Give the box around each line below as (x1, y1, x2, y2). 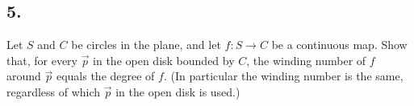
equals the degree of (56, 67, 155, 84)
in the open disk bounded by (93, 51, 235, 68)
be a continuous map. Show (271, 36, 408, 53)
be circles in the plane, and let (71, 36, 221, 53)
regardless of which (6, 83, 101, 100)
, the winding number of (246, 51, 366, 68)
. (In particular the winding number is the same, (163, 67, 404, 84)
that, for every (6, 51, 77, 68)
